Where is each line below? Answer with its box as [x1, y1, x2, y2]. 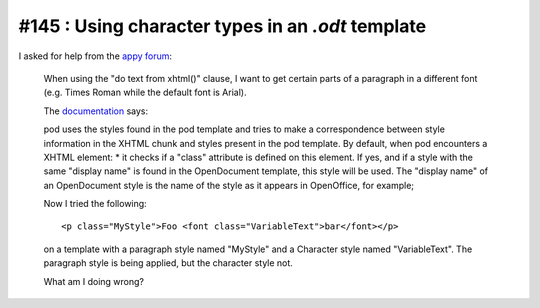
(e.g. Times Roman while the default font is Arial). [43, 86, 247, 99]
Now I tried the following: [43, 198, 147, 210]
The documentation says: [43, 105, 149, 117]
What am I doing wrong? [43, 275, 145, 287]
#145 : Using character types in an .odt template [18, 15, 427, 37]
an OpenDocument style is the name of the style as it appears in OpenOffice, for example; [43, 179, 415, 191]
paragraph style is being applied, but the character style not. [43, 257, 294, 269]
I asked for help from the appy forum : [18, 50, 173, 62]
